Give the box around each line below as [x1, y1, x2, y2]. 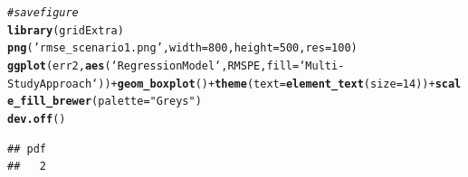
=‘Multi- [292, 59, 345, 72]
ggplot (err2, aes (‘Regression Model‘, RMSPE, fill [7, 59, 293, 72]
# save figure [7, 6, 79, 19]
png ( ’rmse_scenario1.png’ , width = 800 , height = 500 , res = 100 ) [7, 42, 358, 55]
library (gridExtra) [7, 23, 124, 37]
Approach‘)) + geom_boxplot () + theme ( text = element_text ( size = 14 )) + [39, 77, 435, 90]
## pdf [7, 142, 46, 155]
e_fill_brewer [7, 95, 92, 108]
